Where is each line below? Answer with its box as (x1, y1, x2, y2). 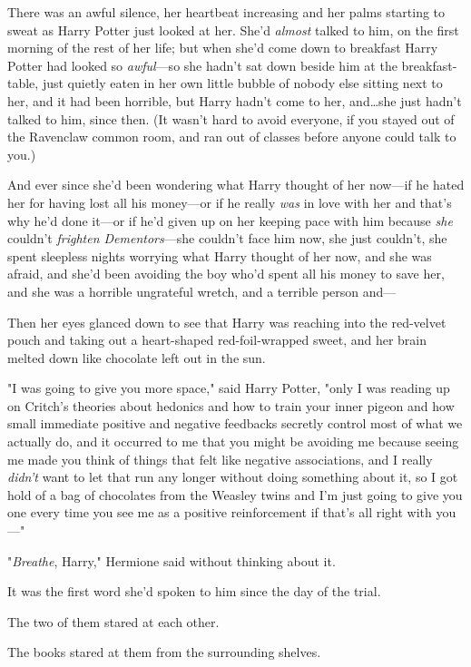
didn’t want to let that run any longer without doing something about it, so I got (7, 467, 458, 486)
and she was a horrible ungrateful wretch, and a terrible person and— (7, 281, 397, 300)
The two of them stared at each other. (7, 612, 220, 631)
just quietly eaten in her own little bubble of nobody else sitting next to (42, 74, 443, 93)
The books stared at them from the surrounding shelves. (7, 642, 321, 662)
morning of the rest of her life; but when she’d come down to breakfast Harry (7, 38, 438, 57)
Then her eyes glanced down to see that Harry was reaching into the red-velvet (7, 312, 446, 331)
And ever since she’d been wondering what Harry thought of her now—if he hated (7, 175, 465, 194)
